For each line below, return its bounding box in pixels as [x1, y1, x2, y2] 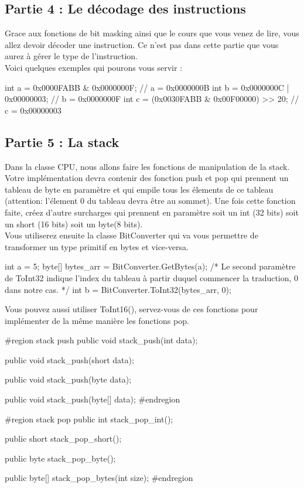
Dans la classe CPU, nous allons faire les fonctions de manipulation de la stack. [5, 160, 290, 172]
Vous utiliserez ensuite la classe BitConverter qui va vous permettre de [5, 229, 258, 241]
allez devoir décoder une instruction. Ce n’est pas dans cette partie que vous [5, 38, 279, 50]
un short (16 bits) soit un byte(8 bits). [5, 217, 143, 230]
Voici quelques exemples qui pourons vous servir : [5, 61, 183, 73]
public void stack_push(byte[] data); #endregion [5, 393, 180, 405]
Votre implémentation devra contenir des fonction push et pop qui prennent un [5, 172, 289, 184]
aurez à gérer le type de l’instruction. [5, 50, 138, 62]
